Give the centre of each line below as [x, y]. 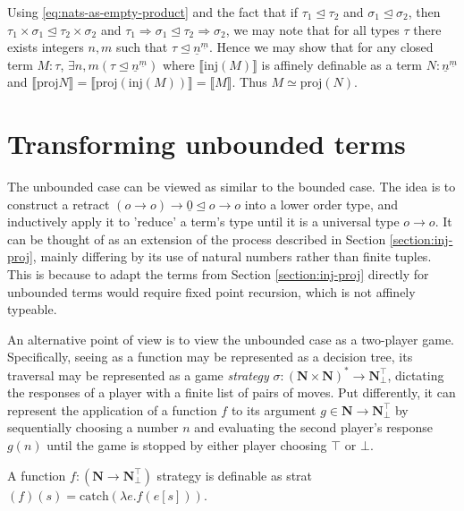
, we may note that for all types [312, 29]
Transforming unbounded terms [207, 144]
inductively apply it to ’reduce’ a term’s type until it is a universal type [203, 221]
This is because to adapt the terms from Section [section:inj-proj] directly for [218, 274]
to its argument [274, 409]
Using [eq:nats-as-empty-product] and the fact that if [153, 12]
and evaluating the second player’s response [314, 427]
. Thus [249, 82]
